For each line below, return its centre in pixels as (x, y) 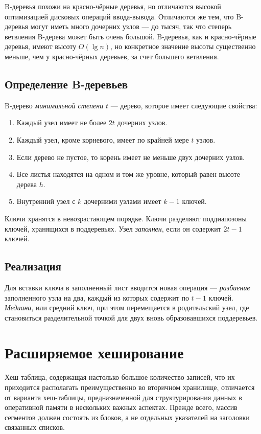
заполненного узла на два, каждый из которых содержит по (97, 297)
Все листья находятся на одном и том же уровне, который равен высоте (128, 174)
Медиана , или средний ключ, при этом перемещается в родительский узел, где (127, 307)
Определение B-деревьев (66, 84)
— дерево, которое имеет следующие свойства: (184, 105)
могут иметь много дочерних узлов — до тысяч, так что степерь (131, 26)
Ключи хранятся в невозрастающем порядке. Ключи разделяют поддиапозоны (126, 218)
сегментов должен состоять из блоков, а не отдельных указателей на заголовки (127, 417)
